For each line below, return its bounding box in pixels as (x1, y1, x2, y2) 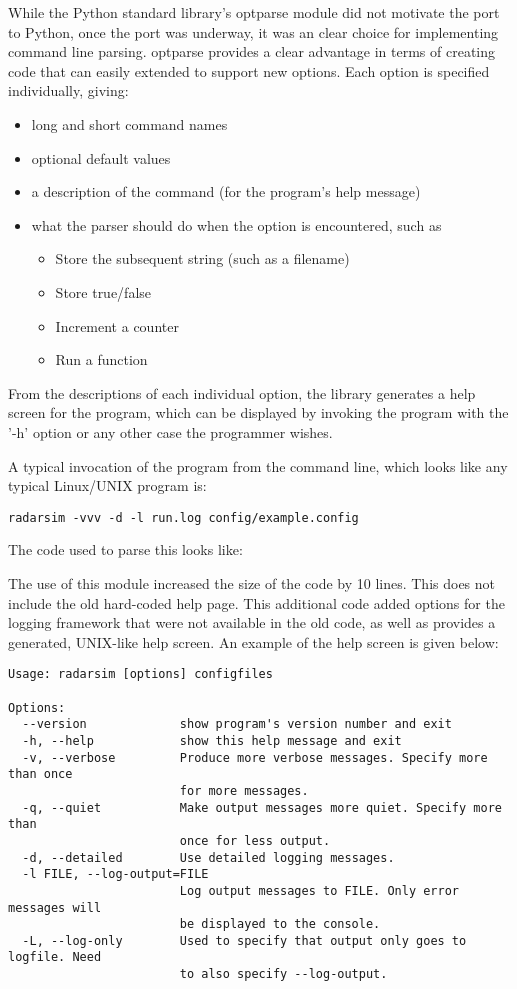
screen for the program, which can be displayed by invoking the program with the (8, 402, 509, 423)
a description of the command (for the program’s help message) (31, 181, 421, 202)
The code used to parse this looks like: (8, 539, 243, 560)
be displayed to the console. (179, 917, 381, 932)
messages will (8, 900, 102, 915)
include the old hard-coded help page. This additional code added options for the (8, 592, 505, 613)
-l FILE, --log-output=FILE (22, 867, 209, 882)
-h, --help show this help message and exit (22, 733, 402, 748)
